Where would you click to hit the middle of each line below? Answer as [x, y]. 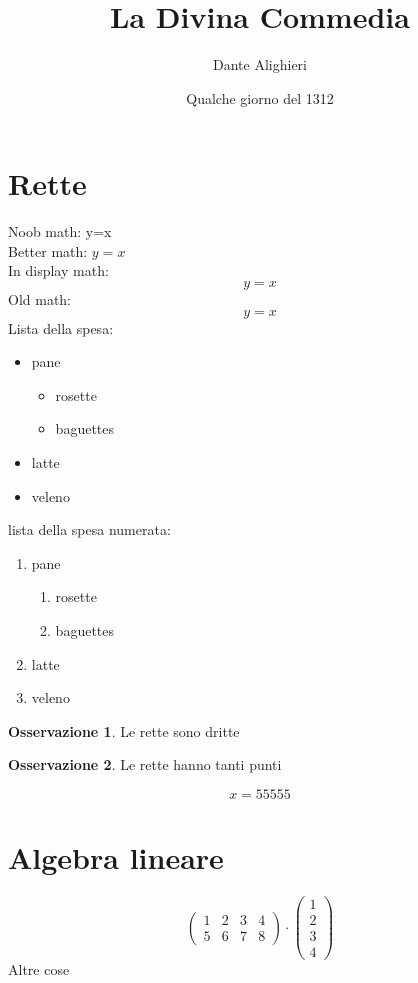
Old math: [40, 299]
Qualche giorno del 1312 [260, 97]
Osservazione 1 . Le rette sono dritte [124, 730]
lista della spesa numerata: [89, 529]
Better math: [48, 250]
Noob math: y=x [60, 231]
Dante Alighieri [260, 64]
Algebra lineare [116, 857]
